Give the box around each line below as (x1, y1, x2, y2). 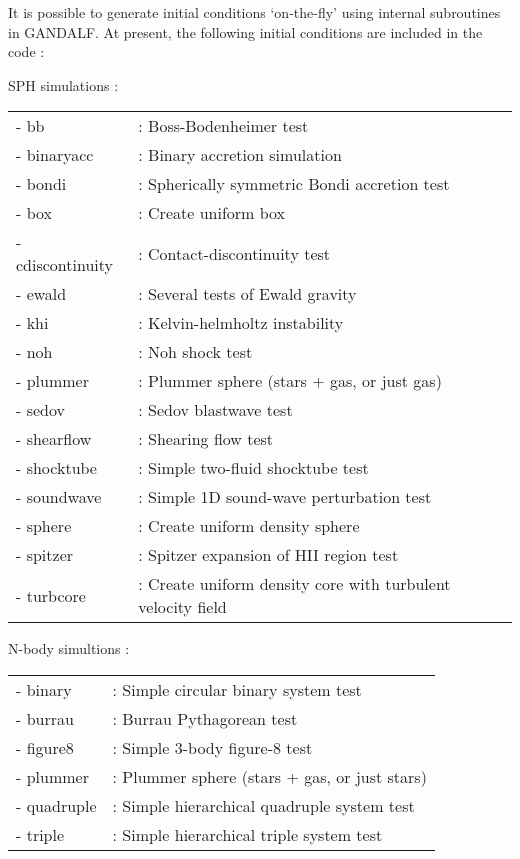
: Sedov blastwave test (138, 398, 293, 422)
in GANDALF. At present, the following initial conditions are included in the (8, 21, 483, 42)
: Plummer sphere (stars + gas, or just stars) (112, 764, 427, 788)
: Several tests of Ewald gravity (138, 282, 357, 306)
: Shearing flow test (138, 427, 274, 451)
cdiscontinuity (16, 253, 113, 277)
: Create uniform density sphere (138, 514, 360, 538)
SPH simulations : (8, 74, 119, 95)
